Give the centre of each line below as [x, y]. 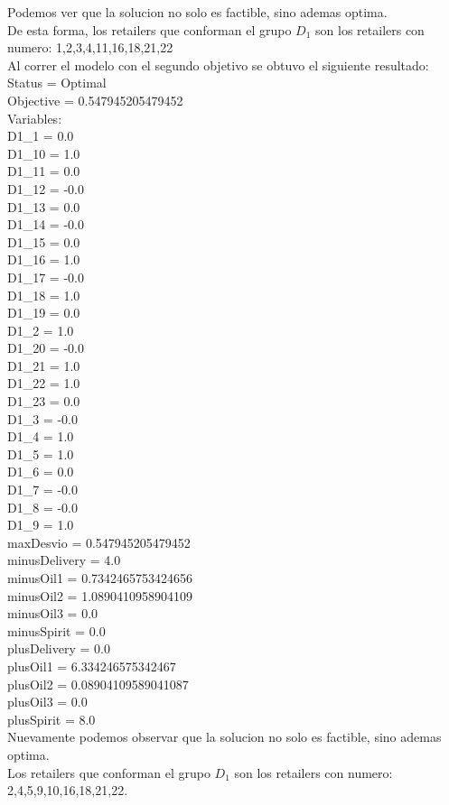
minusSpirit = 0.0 [56, 630]
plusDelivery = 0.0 [59, 648]
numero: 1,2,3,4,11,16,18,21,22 [90, 47]
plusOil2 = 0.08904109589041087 [98, 684]
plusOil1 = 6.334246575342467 [92, 666]
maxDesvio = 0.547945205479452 [99, 542]
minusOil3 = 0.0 [53, 613]
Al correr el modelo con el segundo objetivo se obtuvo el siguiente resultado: [218, 65]
